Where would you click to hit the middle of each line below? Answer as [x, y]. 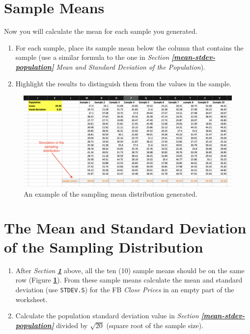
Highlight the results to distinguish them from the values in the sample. [124, 83]
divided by [72, 325]
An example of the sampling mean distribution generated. [111, 193]
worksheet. [31, 299]
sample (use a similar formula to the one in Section [92, 57]
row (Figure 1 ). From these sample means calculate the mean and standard [129, 280]
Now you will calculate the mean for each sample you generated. [101, 31]
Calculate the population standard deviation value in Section [107, 316]
